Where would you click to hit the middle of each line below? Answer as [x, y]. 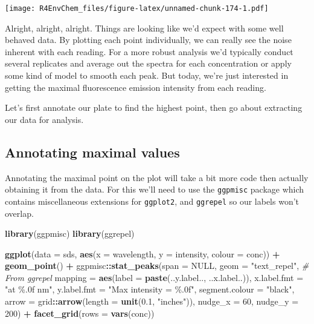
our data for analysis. [44, 119]
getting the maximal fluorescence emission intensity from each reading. [136, 87]
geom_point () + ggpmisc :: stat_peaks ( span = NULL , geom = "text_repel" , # [157, 266]
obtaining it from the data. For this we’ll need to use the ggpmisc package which [155, 189]
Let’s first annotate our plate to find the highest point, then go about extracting [154, 107]
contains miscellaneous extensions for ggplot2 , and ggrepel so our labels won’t [152, 201]
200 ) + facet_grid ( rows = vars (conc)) [80, 313]
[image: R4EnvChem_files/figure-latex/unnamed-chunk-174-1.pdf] [137, 8]
